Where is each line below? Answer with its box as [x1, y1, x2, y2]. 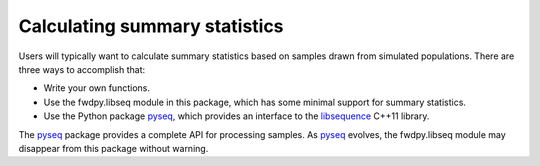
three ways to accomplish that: [18, 63, 146, 75]
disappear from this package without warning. [18, 142, 209, 154]
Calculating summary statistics [18, 15, 284, 37]
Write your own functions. [43, 82, 150, 94]
